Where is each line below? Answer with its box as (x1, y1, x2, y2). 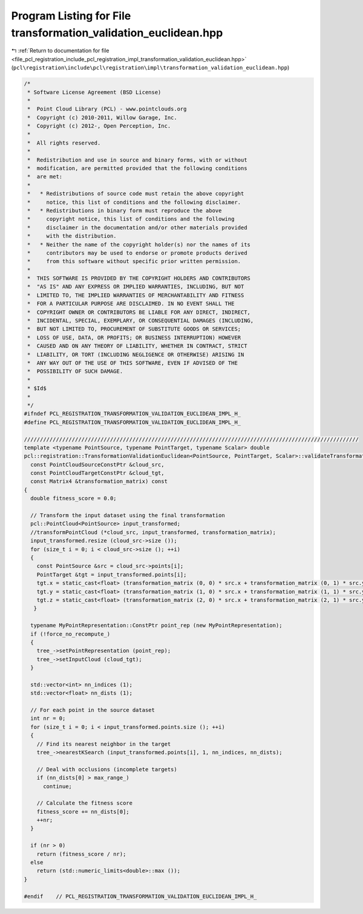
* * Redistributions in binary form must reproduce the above (27, 207, 222, 214)
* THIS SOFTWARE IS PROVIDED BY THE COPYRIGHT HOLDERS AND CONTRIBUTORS (27, 275, 251, 282)
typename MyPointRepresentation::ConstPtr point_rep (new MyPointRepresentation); (30, 622, 283, 629)
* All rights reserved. (27, 139, 101, 146)
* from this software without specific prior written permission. (27, 258, 241, 265)
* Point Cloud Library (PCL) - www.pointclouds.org (27, 106, 187, 113)
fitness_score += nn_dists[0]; (36, 808, 129, 815)
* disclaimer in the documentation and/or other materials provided (27, 224, 247, 231)
